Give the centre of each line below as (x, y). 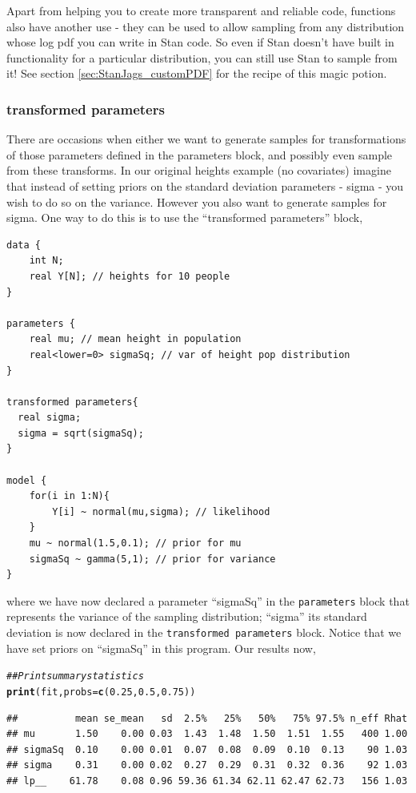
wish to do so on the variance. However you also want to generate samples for (197, 201)
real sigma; (50, 418)
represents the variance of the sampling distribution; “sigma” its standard (187, 616)
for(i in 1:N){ (69, 496)
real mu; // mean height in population (135, 339)
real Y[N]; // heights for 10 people (130, 276)
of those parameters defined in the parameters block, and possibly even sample (200, 154)
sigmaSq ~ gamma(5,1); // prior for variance (152, 559)
